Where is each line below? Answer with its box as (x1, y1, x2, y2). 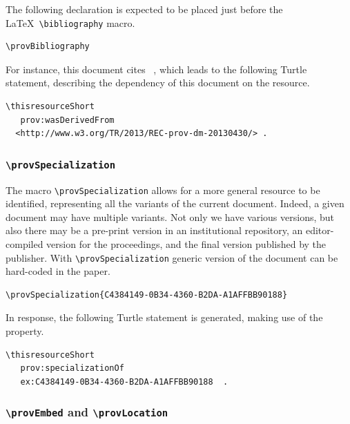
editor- (305, 223, 334, 238)
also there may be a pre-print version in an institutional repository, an (6, 223, 303, 238)
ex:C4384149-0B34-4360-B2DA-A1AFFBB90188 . (20, 376, 229, 387)
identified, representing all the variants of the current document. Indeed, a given (6, 196, 344, 211)
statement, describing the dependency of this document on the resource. (6, 75, 310, 90)
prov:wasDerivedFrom (20, 115, 115, 125)
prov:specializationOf (20, 363, 124, 374)
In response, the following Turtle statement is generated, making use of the (6, 310, 323, 325)
